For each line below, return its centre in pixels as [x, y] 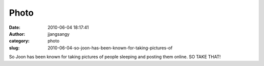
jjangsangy [59, 34]
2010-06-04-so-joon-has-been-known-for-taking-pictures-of [110, 48]
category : [19, 41]
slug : [14, 48]
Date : [15, 27]
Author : [17, 34]
